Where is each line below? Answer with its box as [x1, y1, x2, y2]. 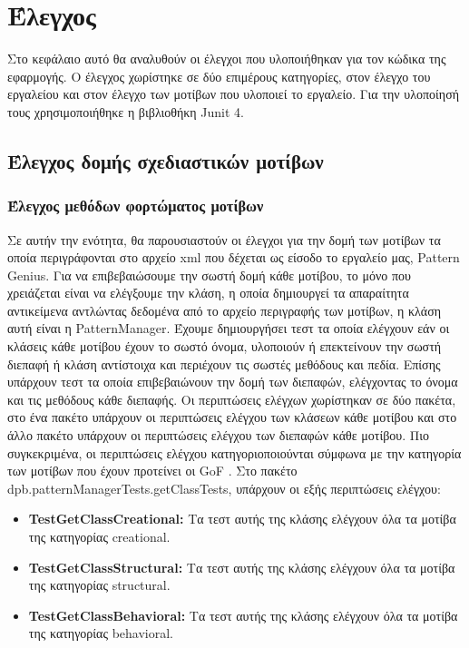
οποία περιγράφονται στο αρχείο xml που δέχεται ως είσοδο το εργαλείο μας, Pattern [7, 248, 460, 267]
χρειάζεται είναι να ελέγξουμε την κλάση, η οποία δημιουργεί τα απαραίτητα [7, 283, 409, 302]
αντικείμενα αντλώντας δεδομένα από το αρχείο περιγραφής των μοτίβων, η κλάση [7, 300, 442, 319]
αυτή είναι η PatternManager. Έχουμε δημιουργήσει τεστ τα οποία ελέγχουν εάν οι [7, 319, 450, 338]
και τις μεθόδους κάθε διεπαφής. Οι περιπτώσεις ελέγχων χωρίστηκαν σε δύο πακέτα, [7, 389, 456, 408]
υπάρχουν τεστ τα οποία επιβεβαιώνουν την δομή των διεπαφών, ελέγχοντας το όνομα [7, 372, 458, 391]
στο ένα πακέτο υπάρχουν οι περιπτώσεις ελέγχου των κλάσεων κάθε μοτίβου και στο [7, 407, 457, 427]
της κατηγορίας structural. [28, 575, 171, 594]
